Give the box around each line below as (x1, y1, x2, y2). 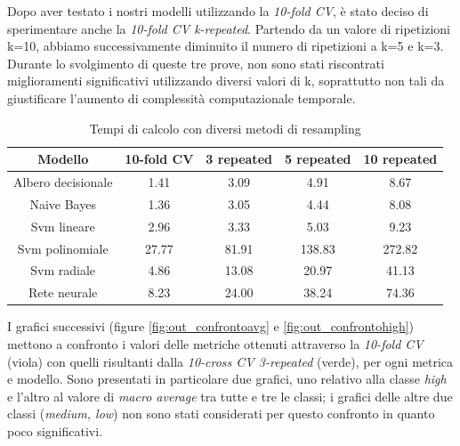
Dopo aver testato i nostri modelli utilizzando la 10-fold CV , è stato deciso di (7, 2, 429, 20)
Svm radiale (30, 261, 96, 280)
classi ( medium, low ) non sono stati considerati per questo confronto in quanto (7, 404, 435, 423)
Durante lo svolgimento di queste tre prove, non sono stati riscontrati (7, 53, 384, 72)
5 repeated (284, 150, 351, 168)
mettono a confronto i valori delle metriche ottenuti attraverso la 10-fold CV (7, 334, 424, 353)
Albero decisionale (13, 173, 113, 191)
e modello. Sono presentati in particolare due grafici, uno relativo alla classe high (7, 369, 447, 388)
